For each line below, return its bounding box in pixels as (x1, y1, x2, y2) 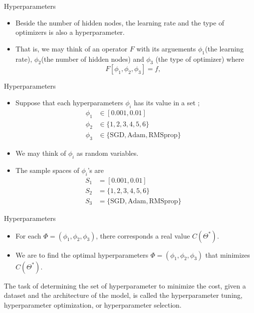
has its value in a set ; (133, 97, 200, 107)
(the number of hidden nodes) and (41, 53, 144, 64)
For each (15, 230, 41, 241)
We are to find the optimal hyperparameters (15, 249, 149, 260)
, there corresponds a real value (96, 230, 190, 241)
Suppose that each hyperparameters (15, 97, 124, 107)
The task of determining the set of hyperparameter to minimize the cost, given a (4, 280, 246, 290)
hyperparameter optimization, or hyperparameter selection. (4, 299, 182, 310)
